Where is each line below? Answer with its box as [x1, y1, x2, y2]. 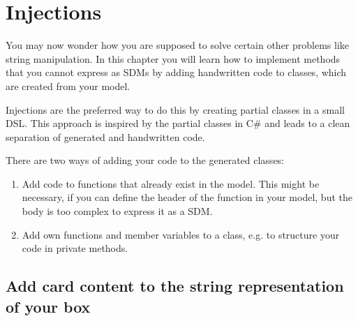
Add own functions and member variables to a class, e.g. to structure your [22, 227, 340, 241]
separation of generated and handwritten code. [6, 129, 205, 144]
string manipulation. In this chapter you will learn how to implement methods [6, 51, 341, 66]
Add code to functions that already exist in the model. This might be [22, 176, 320, 191]
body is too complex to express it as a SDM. [22, 204, 213, 218]
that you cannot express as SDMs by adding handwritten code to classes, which [6, 65, 347, 80]
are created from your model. [6, 78, 130, 93]
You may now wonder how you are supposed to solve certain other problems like [6, 38, 350, 52]
